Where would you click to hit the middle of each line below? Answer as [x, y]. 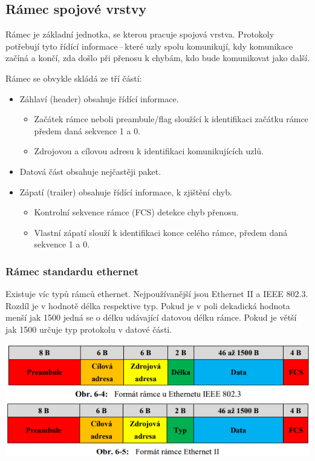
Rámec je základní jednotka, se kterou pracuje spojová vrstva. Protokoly [140, 34]
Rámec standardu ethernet [72, 271]
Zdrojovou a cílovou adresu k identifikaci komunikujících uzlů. [149, 151]
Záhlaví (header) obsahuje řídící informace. [99, 98]
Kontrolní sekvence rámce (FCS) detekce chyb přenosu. [136, 212]
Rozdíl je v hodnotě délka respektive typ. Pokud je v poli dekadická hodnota [148, 305]
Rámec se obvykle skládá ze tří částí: [74, 78]
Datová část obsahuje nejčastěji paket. [90, 171]
